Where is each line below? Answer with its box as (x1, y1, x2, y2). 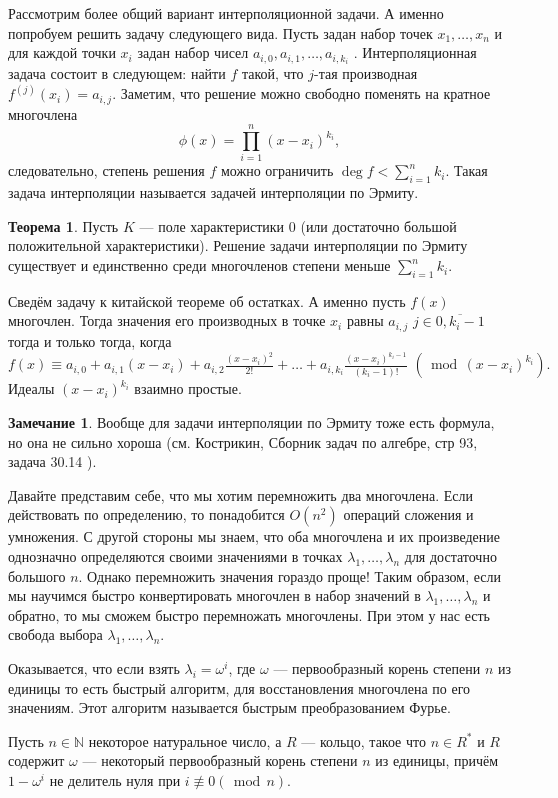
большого (8, 565, 66, 586)
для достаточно (404, 545, 497, 566)
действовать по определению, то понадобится (8, 504, 285, 525)
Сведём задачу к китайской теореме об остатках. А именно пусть (8, 290, 406, 311)
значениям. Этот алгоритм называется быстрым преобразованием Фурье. (8, 697, 451, 718)
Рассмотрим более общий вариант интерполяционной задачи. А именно (8, 3, 444, 23)
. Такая (445, 160, 488, 181)
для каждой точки (8, 42, 116, 63)
